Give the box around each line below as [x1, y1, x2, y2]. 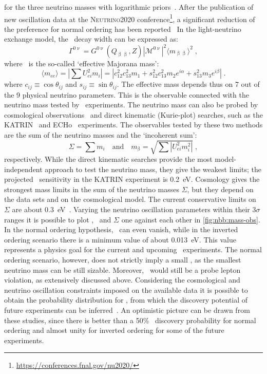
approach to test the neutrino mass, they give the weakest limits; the [45, 163, 261, 174]
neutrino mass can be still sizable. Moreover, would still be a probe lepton [4, 264, 241, 275]
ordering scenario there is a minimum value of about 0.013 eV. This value [4, 234, 236, 245]
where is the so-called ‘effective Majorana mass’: [4, 58, 159, 68]
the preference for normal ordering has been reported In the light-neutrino [4, 23, 241, 34]
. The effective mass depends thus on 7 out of [117, 79, 260, 89]
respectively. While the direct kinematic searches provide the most [4, 154, 213, 164]
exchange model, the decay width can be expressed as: [4, 33, 178, 44]
